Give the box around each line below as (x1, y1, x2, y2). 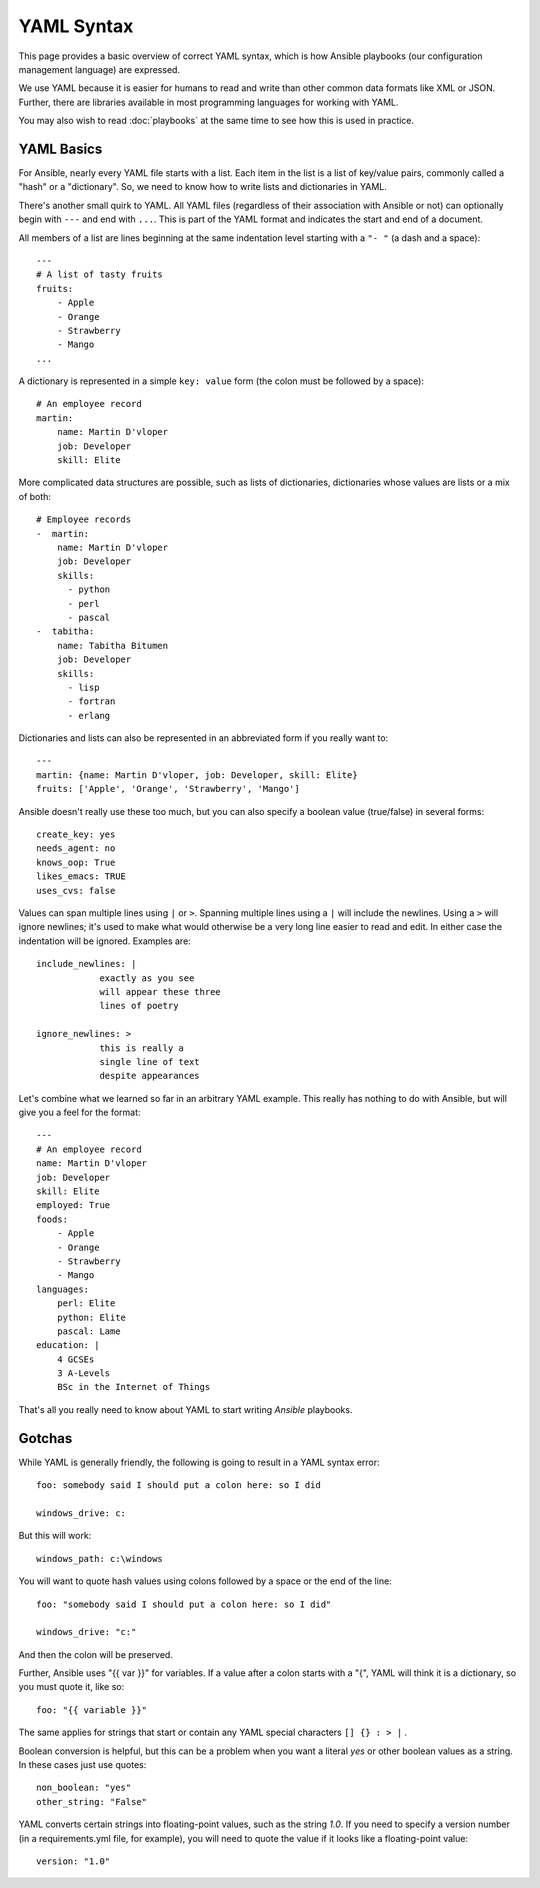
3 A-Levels (56, 1368, 111, 1379)
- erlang (67, 710, 111, 721)
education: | (36, 1340, 100, 1351)
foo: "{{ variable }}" (36, 1704, 148, 1715)
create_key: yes (36, 829, 116, 840)
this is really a (99, 1042, 185, 1054)
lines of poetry (99, 1000, 179, 1012)
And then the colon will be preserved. (18, 1648, 174, 1660)
